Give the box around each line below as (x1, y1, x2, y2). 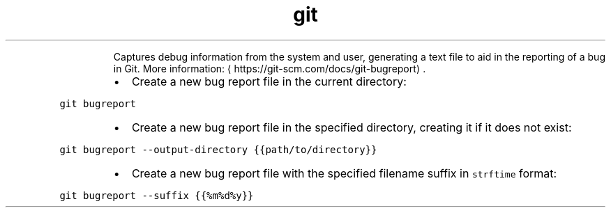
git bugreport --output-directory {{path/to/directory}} (59, 143, 377, 155)
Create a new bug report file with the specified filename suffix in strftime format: (131, 166, 557, 180)
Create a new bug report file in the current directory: (131, 74, 407, 88)
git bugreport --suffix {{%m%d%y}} (59, 189, 254, 201)
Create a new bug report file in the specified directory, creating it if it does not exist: (131, 120, 572, 134)
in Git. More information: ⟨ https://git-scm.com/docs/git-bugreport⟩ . (113, 62, 426, 74)
